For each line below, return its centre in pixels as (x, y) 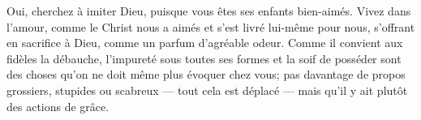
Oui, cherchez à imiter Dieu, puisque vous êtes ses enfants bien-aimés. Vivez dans (209, 11)
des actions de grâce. (58, 106)
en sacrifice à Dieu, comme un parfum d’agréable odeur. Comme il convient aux (205, 43)
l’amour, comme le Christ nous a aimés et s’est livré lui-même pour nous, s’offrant (211, 26)
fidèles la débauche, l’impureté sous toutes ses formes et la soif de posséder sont (204, 58)
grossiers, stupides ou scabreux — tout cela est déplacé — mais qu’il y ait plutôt (207, 90)
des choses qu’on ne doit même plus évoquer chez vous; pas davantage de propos (206, 74)
